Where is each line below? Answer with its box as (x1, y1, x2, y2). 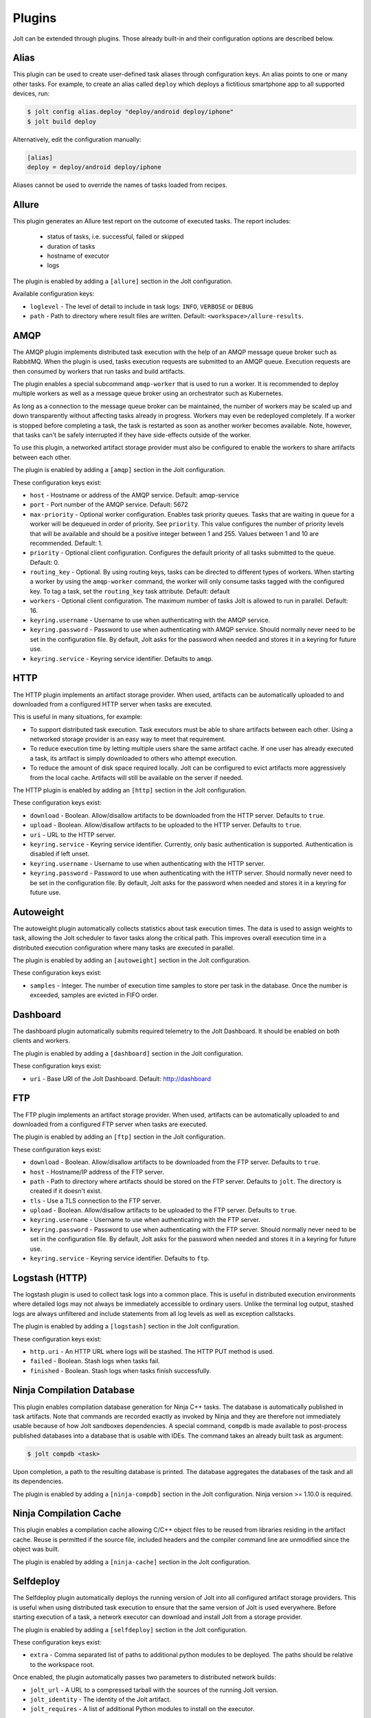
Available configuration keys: (12, 289, 95, 298)
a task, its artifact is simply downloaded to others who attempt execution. (30, 754, 237, 762)
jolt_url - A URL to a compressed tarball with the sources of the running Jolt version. (30, 1686, 278, 1694)
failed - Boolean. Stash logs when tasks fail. (30, 1357, 161, 1365)
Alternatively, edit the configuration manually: (12, 135, 142, 144)
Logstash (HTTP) (12, 1272, 87, 1284)
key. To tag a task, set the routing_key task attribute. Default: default (30, 587, 230, 595)
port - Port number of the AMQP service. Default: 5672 (30, 500, 188, 509)
